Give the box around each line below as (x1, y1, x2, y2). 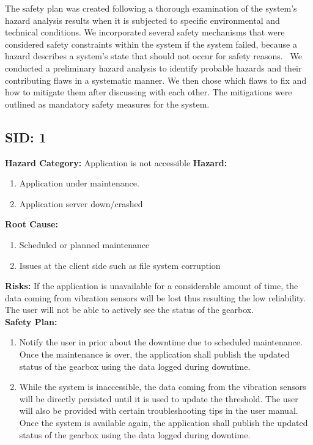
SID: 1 (5, 127, 46, 146)
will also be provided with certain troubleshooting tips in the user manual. (19, 404, 298, 417)
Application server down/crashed (19, 197, 143, 210)
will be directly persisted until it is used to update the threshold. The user (19, 392, 298, 405)
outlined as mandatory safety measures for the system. (5, 97, 210, 110)
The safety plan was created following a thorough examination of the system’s (5, 2, 297, 14)
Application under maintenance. (19, 177, 139, 189)
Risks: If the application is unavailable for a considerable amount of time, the (5, 279, 298, 292)
